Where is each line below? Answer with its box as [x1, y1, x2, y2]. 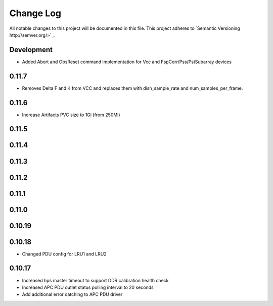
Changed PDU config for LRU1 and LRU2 [22, 250, 107, 257]
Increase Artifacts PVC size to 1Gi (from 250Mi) [22, 112, 121, 118]
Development [9, 45, 53, 54]
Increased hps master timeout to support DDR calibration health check [22, 277, 169, 283]
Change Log [9, 8, 62, 19]
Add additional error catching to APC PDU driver [22, 291, 123, 297]
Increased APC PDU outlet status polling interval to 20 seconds [22, 284, 154, 290]
